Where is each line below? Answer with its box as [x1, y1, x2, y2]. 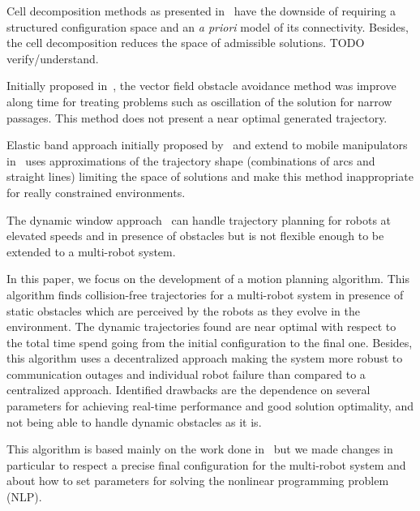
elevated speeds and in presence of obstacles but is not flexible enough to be [6, 227, 384, 244]
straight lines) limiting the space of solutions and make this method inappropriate [6, 168, 414, 185]
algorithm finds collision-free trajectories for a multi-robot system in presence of [6, 286, 404, 303]
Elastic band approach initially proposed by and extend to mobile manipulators [6, 136, 408, 153]
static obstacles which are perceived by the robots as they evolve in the [6, 302, 361, 319]
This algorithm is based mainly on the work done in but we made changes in [6, 440, 393, 457]
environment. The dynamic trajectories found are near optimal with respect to [6, 318, 396, 335]
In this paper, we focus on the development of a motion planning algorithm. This [6, 270, 409, 287]
